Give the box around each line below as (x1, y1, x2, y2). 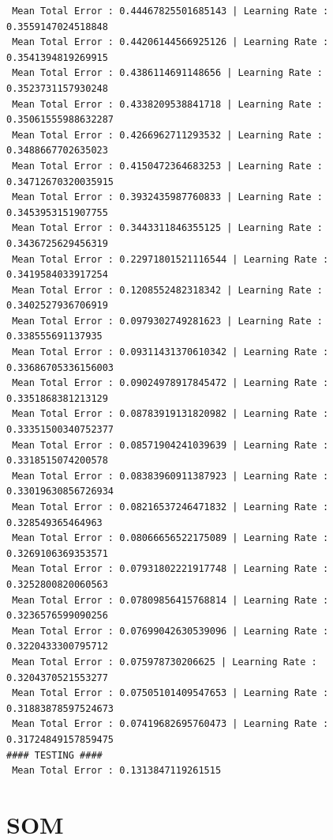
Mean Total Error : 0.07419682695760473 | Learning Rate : (12, 718, 329, 730)
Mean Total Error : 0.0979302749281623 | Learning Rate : (12, 315, 323, 327)
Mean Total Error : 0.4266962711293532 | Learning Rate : (12, 129, 323, 141)
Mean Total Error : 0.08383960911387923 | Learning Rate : (12, 470, 329, 482)
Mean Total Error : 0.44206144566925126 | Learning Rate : (12, 36, 329, 48)
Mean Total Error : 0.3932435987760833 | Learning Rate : (12, 191, 323, 203)
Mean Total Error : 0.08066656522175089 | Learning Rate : (12, 532, 329, 544)
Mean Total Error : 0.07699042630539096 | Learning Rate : (12, 625, 329, 637)
